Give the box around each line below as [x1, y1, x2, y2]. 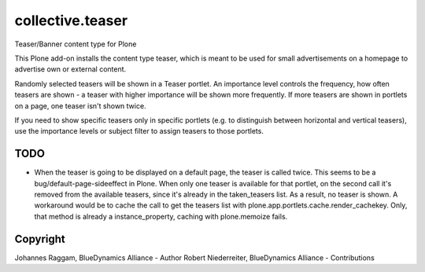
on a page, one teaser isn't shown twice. [14, 101, 146, 110]
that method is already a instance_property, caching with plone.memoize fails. [34, 211, 288, 221]
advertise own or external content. [14, 64, 127, 74]
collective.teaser [14, 12, 128, 29]
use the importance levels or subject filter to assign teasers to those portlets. [14, 127, 264, 136]
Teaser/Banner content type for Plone [14, 39, 137, 49]
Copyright [14, 232, 66, 245]
